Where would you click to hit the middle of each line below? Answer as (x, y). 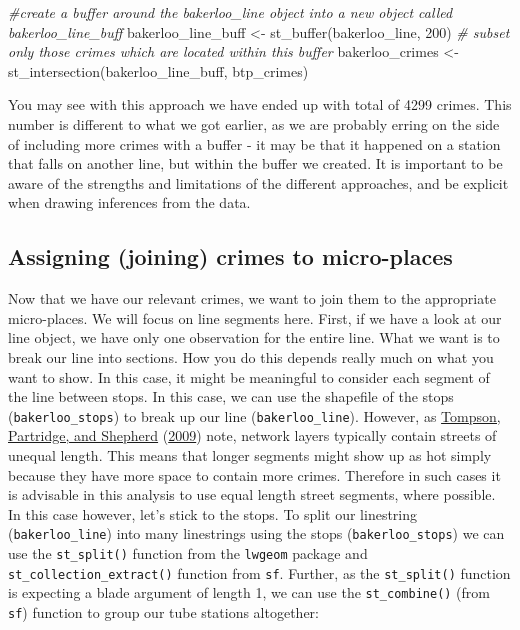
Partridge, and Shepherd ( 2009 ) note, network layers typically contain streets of (252, 435)
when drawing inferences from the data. (129, 202)
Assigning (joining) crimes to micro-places (230, 256)
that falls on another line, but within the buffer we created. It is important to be (255, 163)
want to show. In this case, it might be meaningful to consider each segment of (249, 376)
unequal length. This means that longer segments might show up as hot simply (250, 454)
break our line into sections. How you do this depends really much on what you (251, 356)
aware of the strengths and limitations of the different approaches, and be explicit (258, 182)
